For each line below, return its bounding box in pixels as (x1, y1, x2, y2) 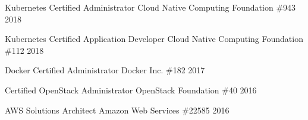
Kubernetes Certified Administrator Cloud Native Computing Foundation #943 (5, 1, 296, 13)
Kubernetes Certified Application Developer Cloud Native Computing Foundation (5, 33, 303, 45)
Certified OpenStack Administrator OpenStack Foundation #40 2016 (5, 83, 257, 96)
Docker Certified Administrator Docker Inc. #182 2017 (5, 64, 205, 76)
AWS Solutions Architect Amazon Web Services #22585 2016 (5, 103, 230, 116)
